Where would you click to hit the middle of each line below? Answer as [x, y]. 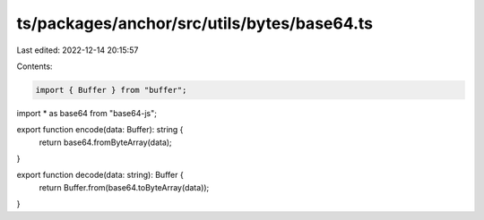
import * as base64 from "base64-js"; [86, 113]
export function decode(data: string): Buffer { [100, 175]
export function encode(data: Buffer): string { [100, 130]
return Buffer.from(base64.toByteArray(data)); [124, 187]
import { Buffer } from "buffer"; [111, 90]
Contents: [35, 66]
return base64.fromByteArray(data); [105, 142]
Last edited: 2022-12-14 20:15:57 [78, 50]
